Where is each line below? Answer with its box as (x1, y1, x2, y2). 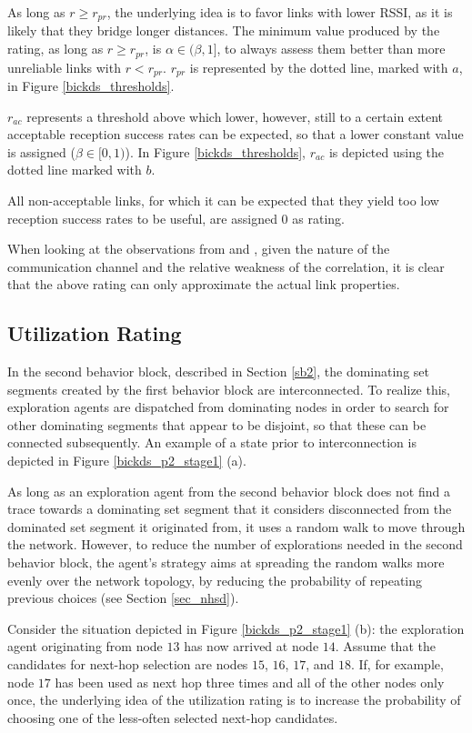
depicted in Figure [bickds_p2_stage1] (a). (7, 451, 246, 470)
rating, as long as (7, 39, 104, 58)
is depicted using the (328, 142, 445, 161)
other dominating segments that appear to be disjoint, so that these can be (7, 415, 427, 434)
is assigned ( (7, 142, 75, 161)
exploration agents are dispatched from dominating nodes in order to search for (7, 397, 449, 417)
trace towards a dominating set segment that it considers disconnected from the (7, 499, 452, 518)
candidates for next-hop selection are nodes (7, 655, 248, 673)
